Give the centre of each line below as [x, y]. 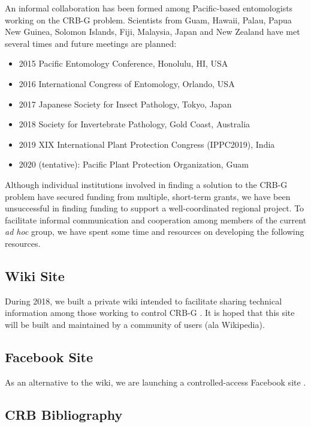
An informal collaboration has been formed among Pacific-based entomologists [149, 8]
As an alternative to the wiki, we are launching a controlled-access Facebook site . [155, 382]
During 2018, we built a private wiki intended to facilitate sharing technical [144, 301]
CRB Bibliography [64, 414]
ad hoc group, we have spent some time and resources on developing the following [155, 232]
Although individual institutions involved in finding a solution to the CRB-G [146, 184]
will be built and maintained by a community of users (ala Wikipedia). [135, 324]
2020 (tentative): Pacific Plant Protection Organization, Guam [134, 164]
